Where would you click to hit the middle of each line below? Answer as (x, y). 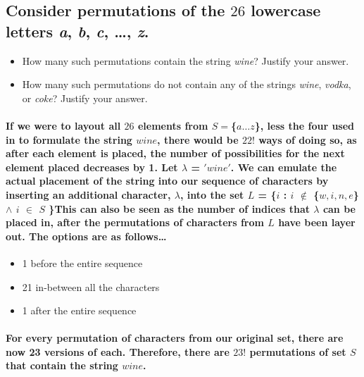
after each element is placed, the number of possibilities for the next (175, 153)
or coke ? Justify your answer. (85, 98)
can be (339, 208)
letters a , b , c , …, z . (77, 31)
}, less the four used (305, 125)
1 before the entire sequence (82, 262)
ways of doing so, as (308, 139)
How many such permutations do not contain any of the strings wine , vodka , (187, 84)
